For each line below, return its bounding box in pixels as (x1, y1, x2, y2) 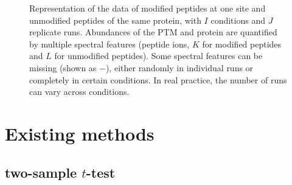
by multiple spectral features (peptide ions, (29, 37, 190, 50)
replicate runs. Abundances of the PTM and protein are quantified (29, 26, 277, 38)
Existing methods (5, 120, 155, 145)
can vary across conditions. (29, 85, 130, 98)
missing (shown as (29, 61, 97, 74)
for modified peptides (202, 37, 282, 50)
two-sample (5, 162, 77, 181)
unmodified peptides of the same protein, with (29, 13, 201, 26)
